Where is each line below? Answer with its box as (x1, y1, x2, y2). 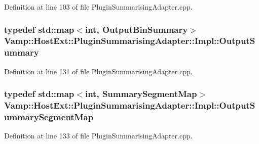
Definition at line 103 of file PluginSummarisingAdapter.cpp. (4, 2, 193, 12)
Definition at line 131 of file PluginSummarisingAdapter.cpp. (4, 66, 193, 76)
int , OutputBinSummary (85, 23, 188, 35)
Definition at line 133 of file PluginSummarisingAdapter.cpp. (4, 130, 193, 141)
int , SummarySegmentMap (85, 87, 197, 100)
